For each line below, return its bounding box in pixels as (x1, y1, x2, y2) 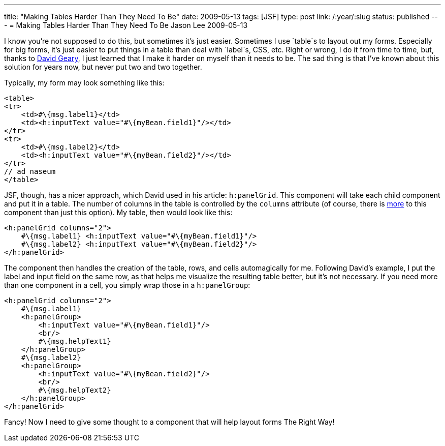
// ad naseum (4, 167, 56, 175)
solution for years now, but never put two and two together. (4, 63, 202, 71)
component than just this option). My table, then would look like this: (4, 208, 233, 217)
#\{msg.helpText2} (38, 386, 111, 394)
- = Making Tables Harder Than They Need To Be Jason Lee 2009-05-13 (4, 21, 248, 29)
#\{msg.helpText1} (38, 337, 111, 345)
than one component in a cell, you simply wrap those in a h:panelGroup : (4, 281, 250, 289)
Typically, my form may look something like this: (4, 78, 165, 87)
